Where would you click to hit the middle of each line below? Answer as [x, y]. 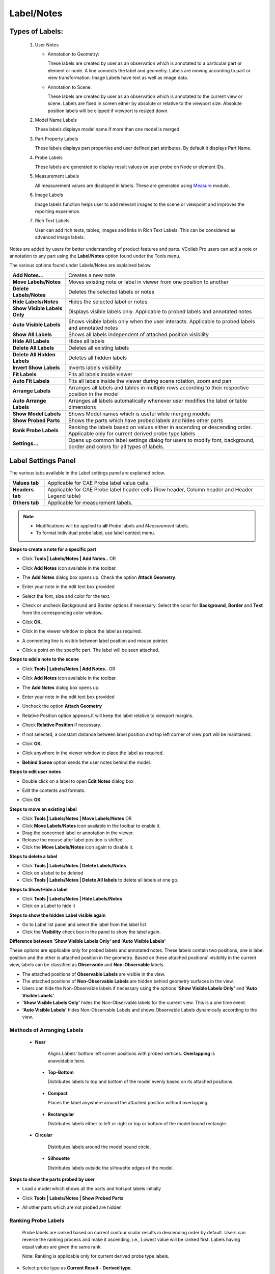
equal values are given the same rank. [62, 1246]
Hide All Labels [31, 341]
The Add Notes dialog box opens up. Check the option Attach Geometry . [99, 577]
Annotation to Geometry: [73, 54]
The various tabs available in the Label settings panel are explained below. [87, 473]
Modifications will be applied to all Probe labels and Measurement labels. [113, 526]
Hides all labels [87, 341]
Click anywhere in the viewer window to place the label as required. [93, 753]
